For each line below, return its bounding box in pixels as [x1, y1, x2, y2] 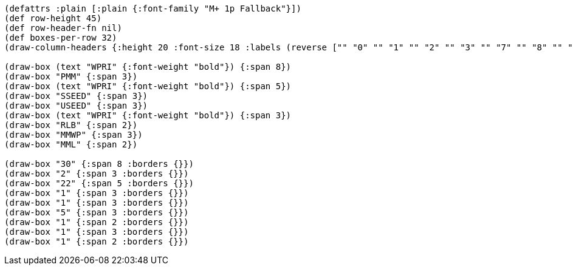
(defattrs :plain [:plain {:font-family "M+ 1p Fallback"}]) [4, 4, 301, 13]
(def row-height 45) [4, 13, 102, 23]
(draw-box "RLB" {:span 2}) [4, 120, 138, 130]
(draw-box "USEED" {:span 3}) [4, 101, 148, 110]
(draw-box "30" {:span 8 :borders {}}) [4, 159, 194, 169]
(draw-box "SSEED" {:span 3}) [4, 91, 148, 101]
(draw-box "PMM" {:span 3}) [4, 72, 138, 81]
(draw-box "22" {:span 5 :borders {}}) [4, 178, 194, 188]
